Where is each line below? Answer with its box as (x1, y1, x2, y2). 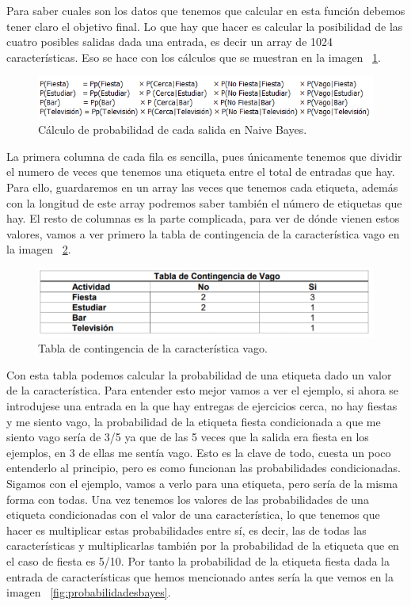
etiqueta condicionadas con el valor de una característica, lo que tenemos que (6, 506, 380, 523)
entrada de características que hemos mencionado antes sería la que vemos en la (6, 568, 394, 585)
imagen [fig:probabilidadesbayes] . (6, 584, 171, 600)
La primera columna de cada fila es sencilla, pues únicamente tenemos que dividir (6, 147, 402, 164)
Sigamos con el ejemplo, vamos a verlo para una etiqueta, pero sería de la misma (6, 475, 398, 491)
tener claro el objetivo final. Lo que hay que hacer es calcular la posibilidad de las (6, 17, 403, 34)
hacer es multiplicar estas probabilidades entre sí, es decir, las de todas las (6, 521, 367, 538)
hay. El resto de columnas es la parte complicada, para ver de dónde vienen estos (6, 210, 400, 227)
